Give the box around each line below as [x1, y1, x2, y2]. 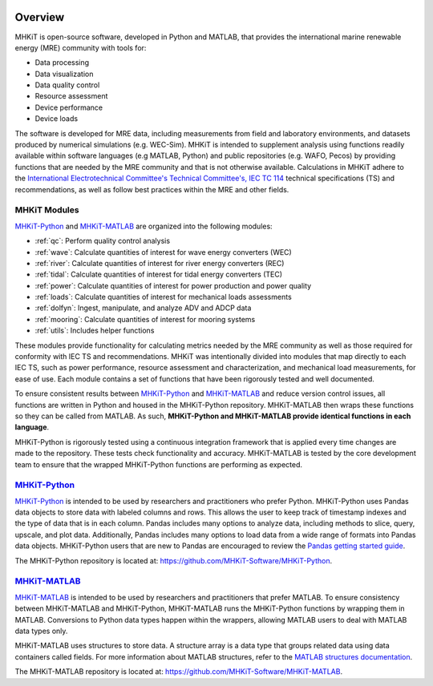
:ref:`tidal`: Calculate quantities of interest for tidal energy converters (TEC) [34, 269, 283, 280]
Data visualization [34, 69, 94, 79]
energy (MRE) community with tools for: [14, 42, 147, 52]
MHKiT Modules [14, 204, 79, 216]
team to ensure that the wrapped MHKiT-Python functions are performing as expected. [14, 459, 303, 469]
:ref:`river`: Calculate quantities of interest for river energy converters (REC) [34, 258, 285, 268]
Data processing [34, 58, 90, 67]
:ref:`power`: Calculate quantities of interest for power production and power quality [34, 280, 312, 290]
